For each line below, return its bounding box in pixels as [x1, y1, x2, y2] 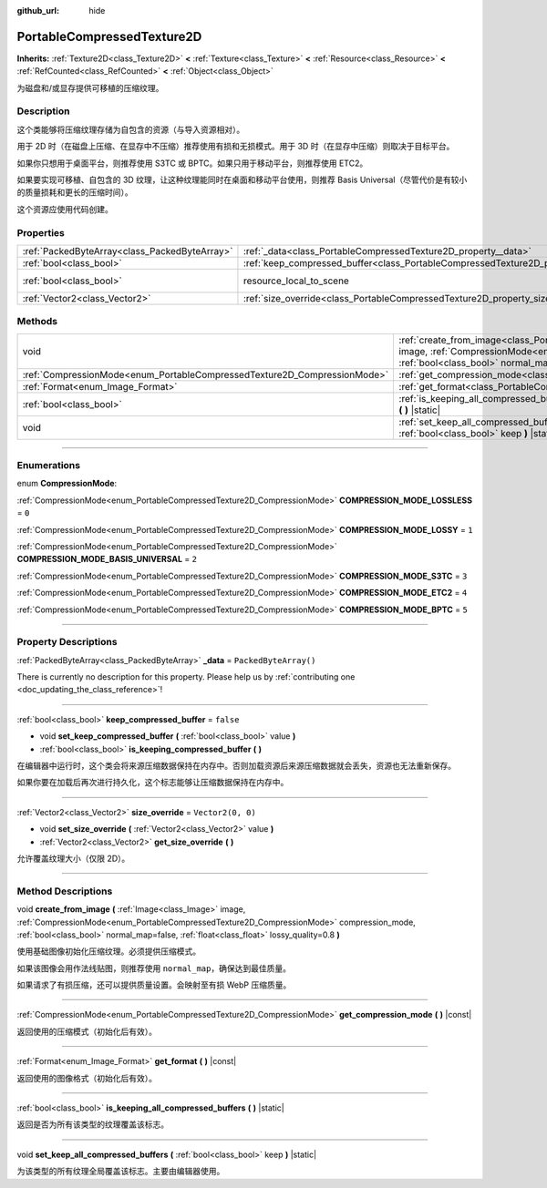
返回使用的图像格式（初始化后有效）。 [16, 1072, 157, 1083]
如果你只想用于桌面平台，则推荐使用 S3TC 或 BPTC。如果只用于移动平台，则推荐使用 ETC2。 [16, 158, 368, 169]
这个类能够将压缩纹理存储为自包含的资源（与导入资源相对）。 [16, 124, 245, 135]
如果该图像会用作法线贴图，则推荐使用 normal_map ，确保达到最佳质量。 [16, 962, 292, 974]
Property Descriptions [16, 636, 118, 649]
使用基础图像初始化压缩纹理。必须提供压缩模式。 [16, 946, 201, 957]
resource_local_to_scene [243, 274, 350, 287]
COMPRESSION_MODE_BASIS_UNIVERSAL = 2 [16, 554, 198, 565]
